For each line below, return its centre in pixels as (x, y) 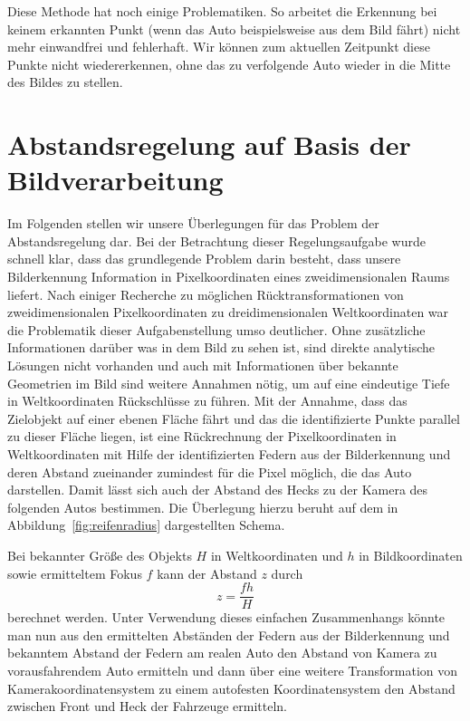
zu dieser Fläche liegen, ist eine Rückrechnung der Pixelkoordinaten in (202, 436)
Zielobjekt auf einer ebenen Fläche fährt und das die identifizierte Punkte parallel (234, 418)
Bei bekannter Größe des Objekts (100, 555)
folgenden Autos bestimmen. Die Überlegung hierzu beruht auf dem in (203, 507)
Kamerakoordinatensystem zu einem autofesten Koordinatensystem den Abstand (231, 688)
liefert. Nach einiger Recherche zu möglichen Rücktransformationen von (206, 294)
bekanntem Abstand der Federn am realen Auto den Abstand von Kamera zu (222, 653)
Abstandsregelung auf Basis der (209, 144)
